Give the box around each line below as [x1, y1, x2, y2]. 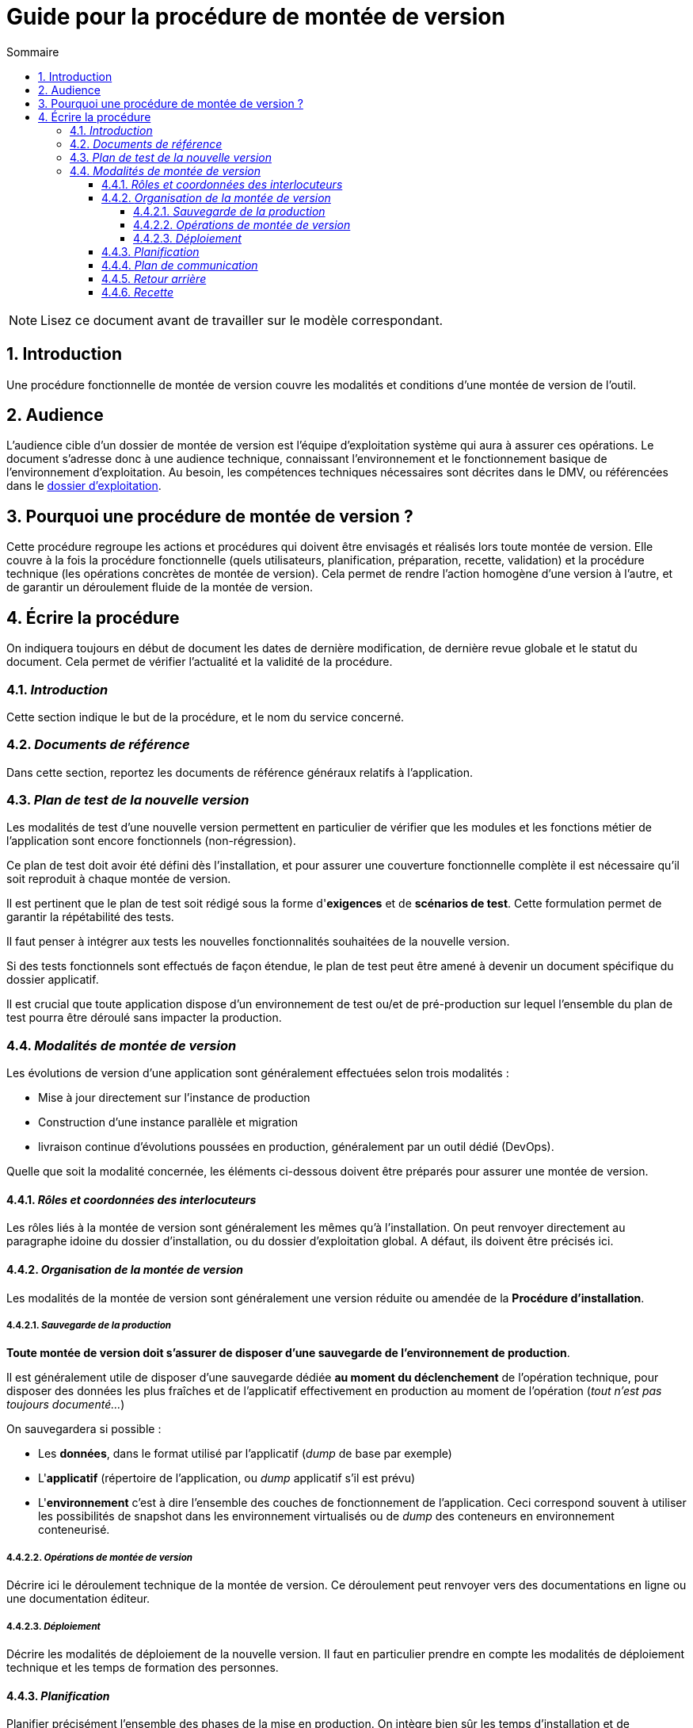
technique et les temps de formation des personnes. [6, 1660, 279, 1674]
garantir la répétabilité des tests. [6, 910, 174, 924]
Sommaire [6, 44, 59, 59]
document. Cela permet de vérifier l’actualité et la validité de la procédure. [6, 655, 393, 669]
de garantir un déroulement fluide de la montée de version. [6, 580, 313, 594]
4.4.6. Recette [101, 285, 174, 299]
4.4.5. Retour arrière [101, 271, 207, 285]
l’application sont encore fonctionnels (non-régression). [6, 834, 296, 848]
